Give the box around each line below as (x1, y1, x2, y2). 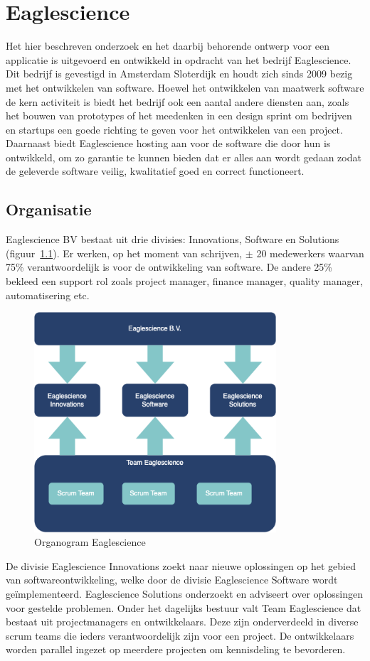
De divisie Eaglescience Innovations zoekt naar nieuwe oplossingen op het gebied (6, 558, 356, 573)
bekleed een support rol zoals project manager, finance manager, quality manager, (6, 274, 364, 289)
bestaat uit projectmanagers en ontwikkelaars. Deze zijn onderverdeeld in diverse (6, 614, 359, 629)
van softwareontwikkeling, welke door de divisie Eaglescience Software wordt (6, 572, 338, 587)
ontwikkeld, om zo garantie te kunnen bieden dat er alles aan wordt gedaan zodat (6, 149, 361, 164)
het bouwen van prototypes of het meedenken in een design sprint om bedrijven (6, 108, 352, 123)
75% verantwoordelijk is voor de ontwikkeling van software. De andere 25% (6, 259, 333, 274)
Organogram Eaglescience (34, 534, 146, 549)
